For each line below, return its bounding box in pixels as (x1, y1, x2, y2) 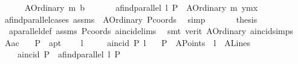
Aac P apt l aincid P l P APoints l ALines (4, 36, 250, 48)
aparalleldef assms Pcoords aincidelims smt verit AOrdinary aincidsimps (8, 25, 294, 37)
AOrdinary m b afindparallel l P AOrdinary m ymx (24, 1, 258, 13)
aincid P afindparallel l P (17, 48, 121, 60)
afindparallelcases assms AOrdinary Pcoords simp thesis (4, 13, 258, 25)
